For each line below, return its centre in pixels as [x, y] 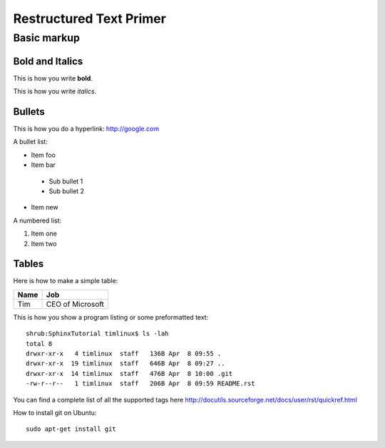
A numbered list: [37, 220]
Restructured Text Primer [90, 19]
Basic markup [46, 38]
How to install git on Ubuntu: [55, 412]
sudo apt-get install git [71, 429]
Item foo [43, 155]
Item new [45, 208]
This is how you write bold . [53, 78]
